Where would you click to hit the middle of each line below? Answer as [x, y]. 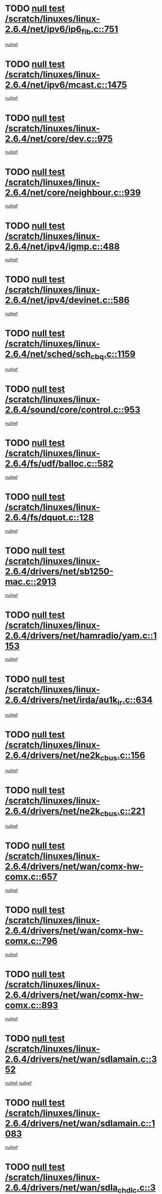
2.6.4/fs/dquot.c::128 [49, 517]
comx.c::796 [31, 941]
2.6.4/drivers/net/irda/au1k [61, 700]
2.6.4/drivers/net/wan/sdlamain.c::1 [80, 1123]
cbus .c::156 [123, 756]
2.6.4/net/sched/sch [48, 354]
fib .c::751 [100, 30]
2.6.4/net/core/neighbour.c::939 [73, 192]
